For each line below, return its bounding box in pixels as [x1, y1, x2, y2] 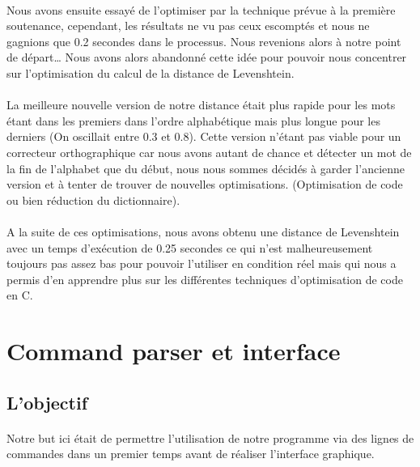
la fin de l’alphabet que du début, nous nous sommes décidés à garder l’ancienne [6, 159, 405, 176]
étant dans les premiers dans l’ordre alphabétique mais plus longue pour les [6, 112, 380, 129]
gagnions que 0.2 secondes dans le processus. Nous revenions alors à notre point [6, 32, 401, 49]
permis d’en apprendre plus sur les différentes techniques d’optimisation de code [6, 270, 403, 287]
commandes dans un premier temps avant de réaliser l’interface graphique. [6, 445, 375, 462]
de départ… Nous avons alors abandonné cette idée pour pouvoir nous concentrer [6, 49, 407, 66]
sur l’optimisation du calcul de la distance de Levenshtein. [6, 64, 295, 81]
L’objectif [6, 389, 88, 414]
